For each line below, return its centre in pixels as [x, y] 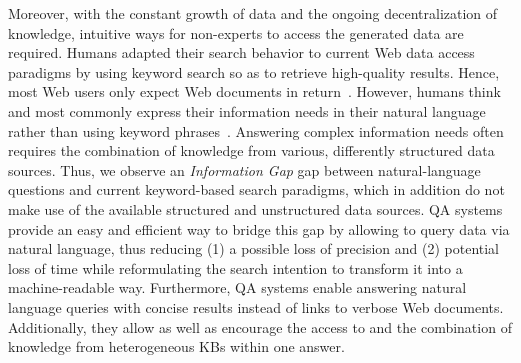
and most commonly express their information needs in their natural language [247, 110]
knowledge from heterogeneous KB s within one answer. [176, 346]
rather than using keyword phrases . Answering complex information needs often [256, 130]
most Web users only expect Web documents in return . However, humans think [254, 91]
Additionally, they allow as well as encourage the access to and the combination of [260, 326]
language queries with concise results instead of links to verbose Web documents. [256, 306]
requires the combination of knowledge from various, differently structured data [251, 150]
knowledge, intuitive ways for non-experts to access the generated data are [236, 32]
